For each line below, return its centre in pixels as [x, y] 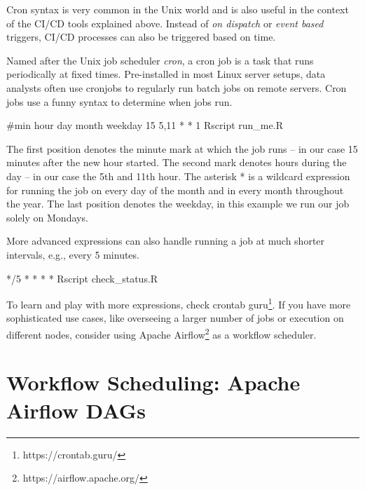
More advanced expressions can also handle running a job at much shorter [166, 241]
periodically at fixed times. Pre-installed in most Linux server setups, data [166, 74]
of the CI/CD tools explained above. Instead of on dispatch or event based [165, 23]
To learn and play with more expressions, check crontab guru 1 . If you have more [179, 303]
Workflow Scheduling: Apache [153, 382]
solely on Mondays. [47, 217]
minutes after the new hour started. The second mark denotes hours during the [177, 162]
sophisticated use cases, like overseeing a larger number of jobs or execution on [175, 318]
